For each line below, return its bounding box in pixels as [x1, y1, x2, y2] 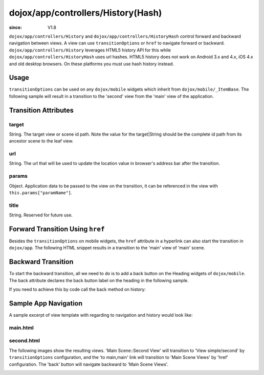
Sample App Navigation [9, 299, 83, 307]
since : [9, 24, 22, 30]
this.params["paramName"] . [9, 190, 73, 196]
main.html [9, 324, 34, 331]
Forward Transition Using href [9, 225, 105, 233]
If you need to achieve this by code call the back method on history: [9, 286, 146, 292]
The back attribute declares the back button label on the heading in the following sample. [9, 277, 189, 283]
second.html [9, 337, 40, 344]
